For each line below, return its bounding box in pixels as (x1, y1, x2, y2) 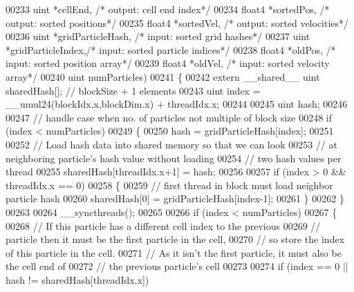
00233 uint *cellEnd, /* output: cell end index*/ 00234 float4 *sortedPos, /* (6, 2, 330, 16)
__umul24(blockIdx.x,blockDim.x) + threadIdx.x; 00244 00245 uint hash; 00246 (6, 97, 348, 111)
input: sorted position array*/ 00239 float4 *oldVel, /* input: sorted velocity (6, 56, 330, 70)
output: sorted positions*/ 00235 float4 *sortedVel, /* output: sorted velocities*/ (6, 15, 349, 30)
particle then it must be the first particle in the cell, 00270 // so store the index (6, 232, 345, 246)
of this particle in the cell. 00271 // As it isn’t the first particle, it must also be (6, 245, 342, 260)
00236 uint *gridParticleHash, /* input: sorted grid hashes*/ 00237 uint (6, 29, 310, 43)
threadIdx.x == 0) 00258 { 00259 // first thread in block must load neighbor (6, 177, 333, 192)
